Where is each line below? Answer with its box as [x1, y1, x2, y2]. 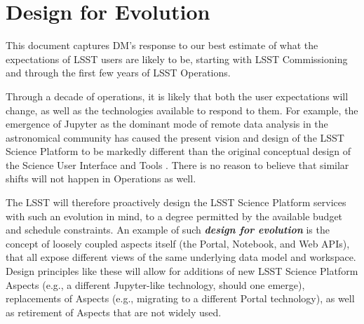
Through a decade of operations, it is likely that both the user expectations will [6, 88, 349, 103]
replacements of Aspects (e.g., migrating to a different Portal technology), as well [6, 291, 355, 306]
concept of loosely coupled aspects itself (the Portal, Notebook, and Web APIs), [6, 236, 350, 250]
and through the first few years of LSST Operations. [6, 65, 231, 80]
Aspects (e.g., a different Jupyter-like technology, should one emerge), [6, 277, 305, 292]
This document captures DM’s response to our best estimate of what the [6, 38, 318, 53]
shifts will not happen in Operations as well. [6, 171, 196, 186]
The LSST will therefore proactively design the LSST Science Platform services [6, 195, 346, 210]
